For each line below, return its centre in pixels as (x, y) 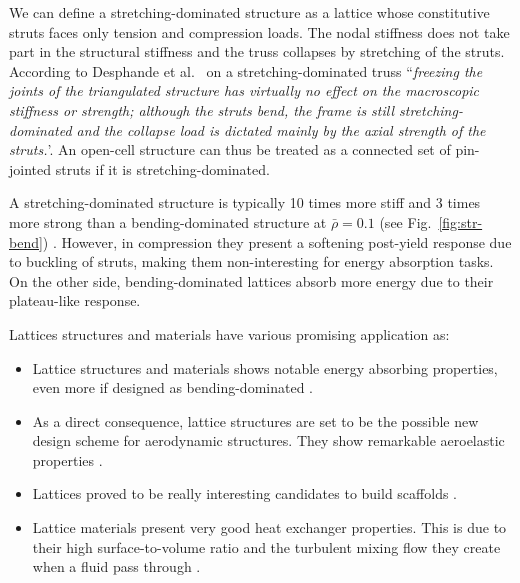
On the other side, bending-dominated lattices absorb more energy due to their (251, 280)
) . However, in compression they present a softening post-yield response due (277, 241)
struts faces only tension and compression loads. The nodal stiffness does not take (259, 31)
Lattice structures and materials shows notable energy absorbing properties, (265, 367)
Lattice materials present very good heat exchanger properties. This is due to (269, 527)
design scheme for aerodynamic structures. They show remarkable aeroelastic (268, 440)
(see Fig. (405, 221)
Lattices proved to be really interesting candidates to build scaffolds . (244, 493)
